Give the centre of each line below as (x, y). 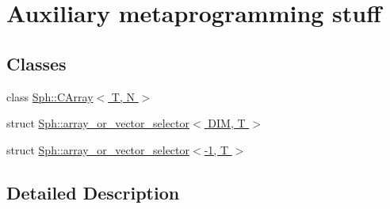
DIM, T (227, 123)
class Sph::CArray (50, 96)
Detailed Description (93, 192)
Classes (36, 63)
